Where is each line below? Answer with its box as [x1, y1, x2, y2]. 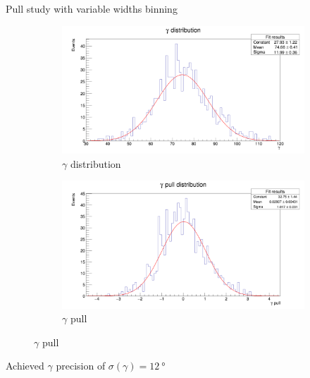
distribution [70, 156, 121, 171]
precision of [56, 358, 106, 373]
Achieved [6, 358, 44, 373]
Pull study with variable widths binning [6, 1, 178, 16]
